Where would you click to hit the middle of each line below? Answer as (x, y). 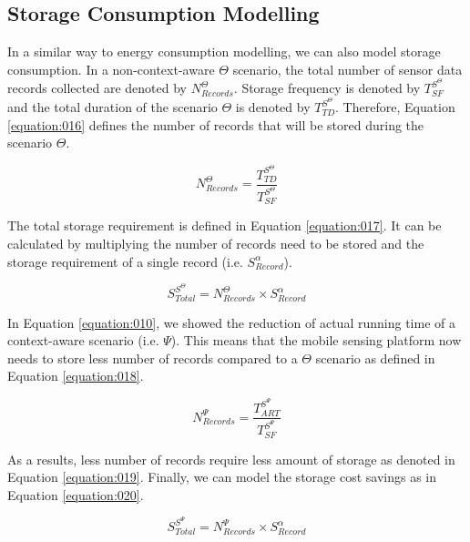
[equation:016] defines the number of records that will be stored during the (216, 124)
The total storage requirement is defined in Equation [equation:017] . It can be (225, 225)
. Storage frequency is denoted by (327, 88)
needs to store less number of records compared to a (153, 358)
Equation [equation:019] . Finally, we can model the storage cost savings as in (222, 477)
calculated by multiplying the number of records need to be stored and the (216, 243)
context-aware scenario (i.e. (83, 340)
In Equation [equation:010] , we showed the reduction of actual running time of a (231, 322)
